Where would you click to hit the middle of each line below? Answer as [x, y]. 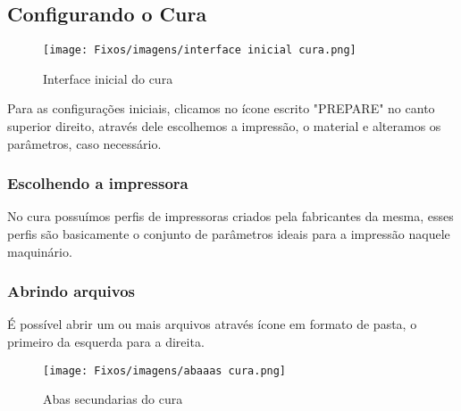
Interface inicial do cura [108, 78]
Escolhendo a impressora [98, 183]
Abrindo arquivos [71, 291]
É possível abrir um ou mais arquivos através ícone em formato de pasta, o [212, 324]
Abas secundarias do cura [113, 399]
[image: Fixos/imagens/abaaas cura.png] [165, 370]
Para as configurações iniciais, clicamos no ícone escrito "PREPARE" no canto [221, 108]
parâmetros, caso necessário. [84, 143]
